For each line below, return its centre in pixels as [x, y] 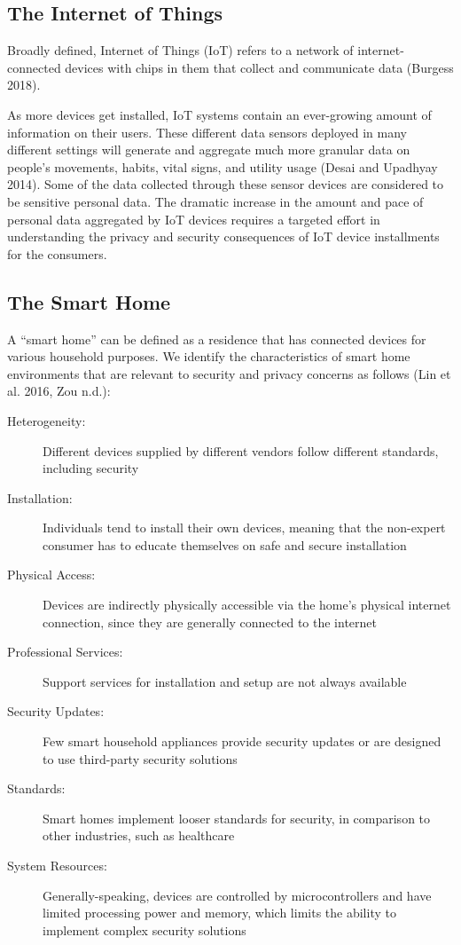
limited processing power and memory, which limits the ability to [219, 913]
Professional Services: [65, 652]
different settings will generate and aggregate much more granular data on [209, 150]
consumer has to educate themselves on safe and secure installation [225, 544]
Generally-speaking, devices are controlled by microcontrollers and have [237, 895]
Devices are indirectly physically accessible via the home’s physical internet [247, 605]
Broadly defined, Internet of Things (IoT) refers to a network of [180, 50]
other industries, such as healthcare [139, 835]
